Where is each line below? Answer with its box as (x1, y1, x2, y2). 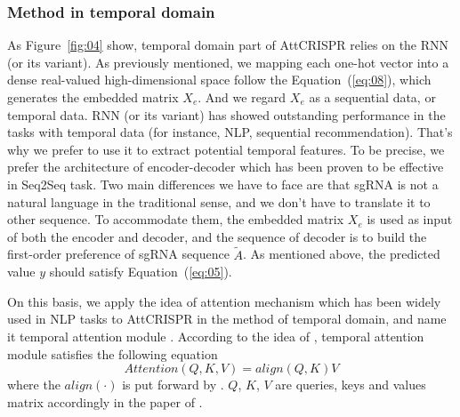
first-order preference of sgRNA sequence (7, 245, 230, 263)
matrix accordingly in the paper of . (7, 392, 203, 411)
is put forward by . (122, 375, 224, 394)
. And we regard (198, 88, 286, 106)
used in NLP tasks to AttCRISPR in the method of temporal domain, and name (7, 309, 447, 328)
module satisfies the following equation (7, 344, 218, 363)
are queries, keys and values (275, 375, 426, 394)
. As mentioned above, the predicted (243, 245, 440, 263)
